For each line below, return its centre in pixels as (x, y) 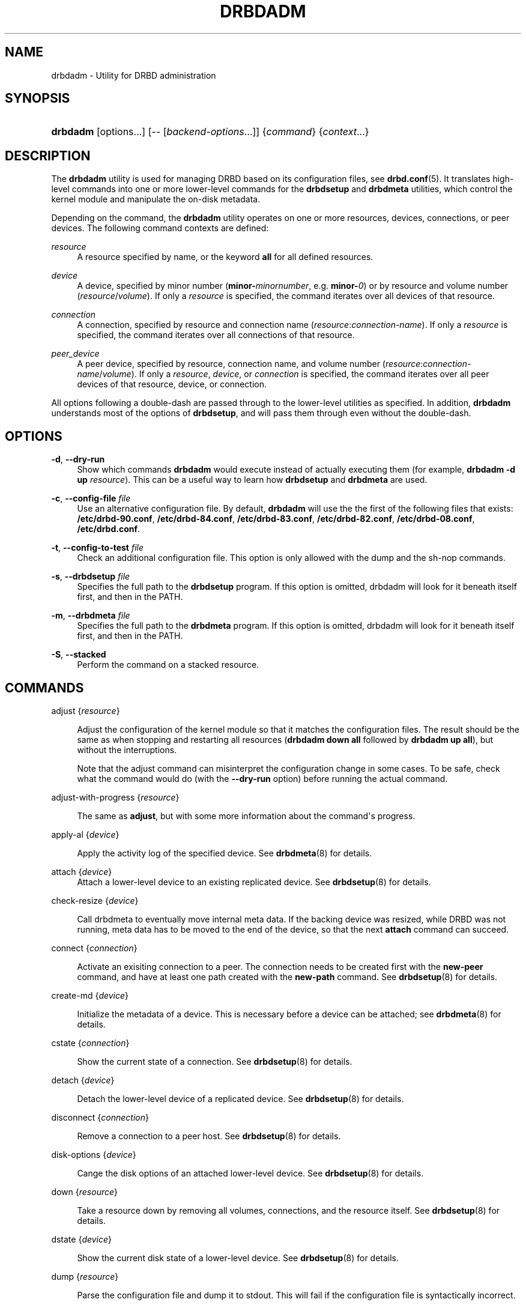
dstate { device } (82, 1239)
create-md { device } (90, 995)
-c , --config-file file (91, 498)
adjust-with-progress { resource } (115, 797)
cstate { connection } (90, 1043)
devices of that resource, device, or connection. (172, 384)
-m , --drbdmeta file (91, 616)
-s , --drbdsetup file (91, 577)
